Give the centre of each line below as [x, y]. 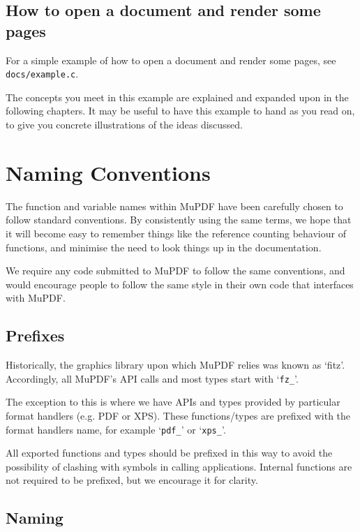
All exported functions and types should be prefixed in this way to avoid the [169, 453]
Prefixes [35, 335]
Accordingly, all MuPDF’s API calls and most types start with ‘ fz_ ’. [152, 378]
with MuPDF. [36, 298]
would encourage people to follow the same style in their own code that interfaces [180, 284]
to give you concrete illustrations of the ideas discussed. [125, 125]
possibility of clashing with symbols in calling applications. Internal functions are [179, 466]
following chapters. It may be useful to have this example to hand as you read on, [180, 111]
